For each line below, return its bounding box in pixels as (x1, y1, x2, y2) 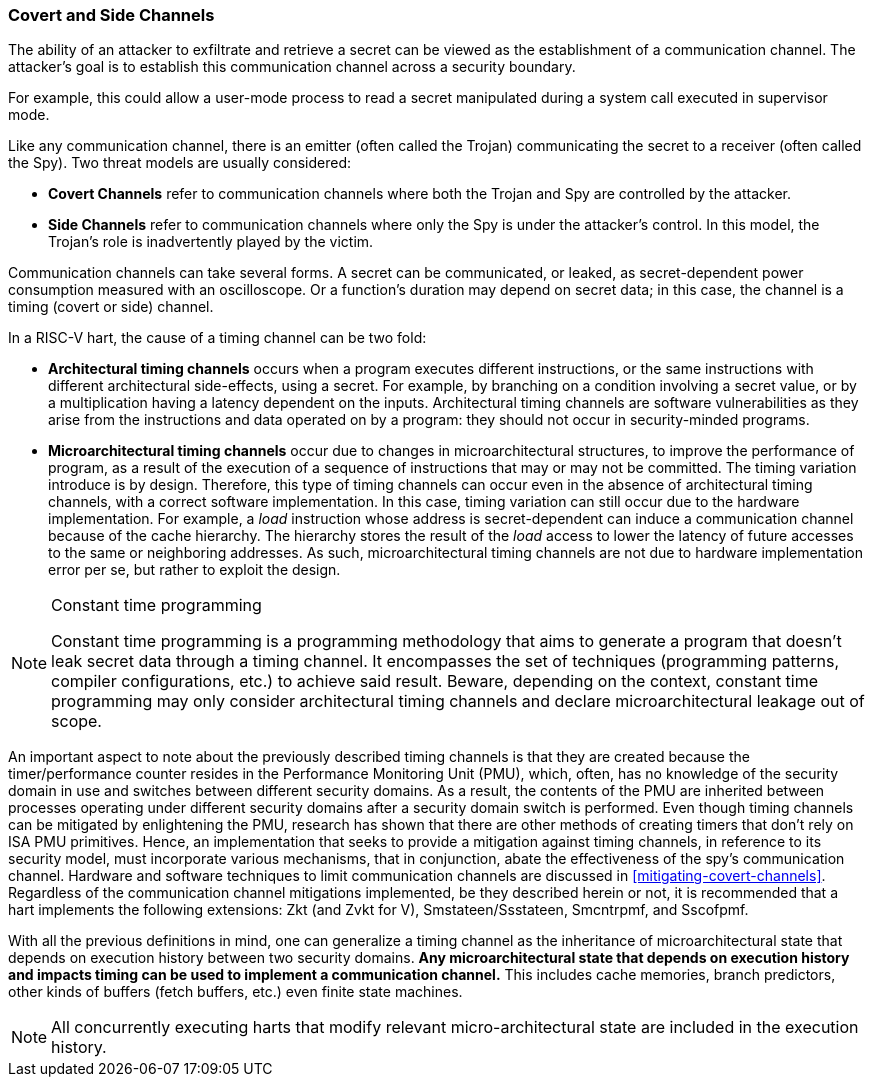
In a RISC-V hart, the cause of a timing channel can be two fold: (8, 329, 427, 347)
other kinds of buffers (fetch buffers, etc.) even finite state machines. (8, 983, 463, 1001)
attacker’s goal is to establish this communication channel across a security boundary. (8, 58, 576, 76)
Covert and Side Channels (8, 5, 215, 25)
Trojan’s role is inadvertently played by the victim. (48, 233, 374, 251)
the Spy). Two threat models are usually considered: (8, 154, 352, 172)
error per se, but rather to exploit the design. (48, 561, 341, 579)
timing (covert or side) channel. (8, 298, 214, 316)
